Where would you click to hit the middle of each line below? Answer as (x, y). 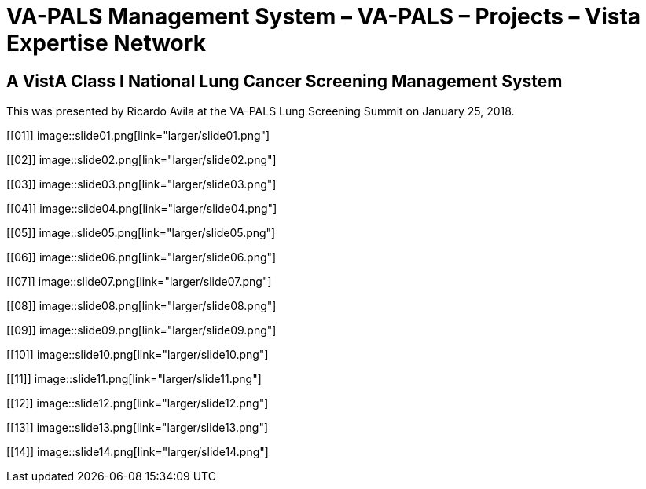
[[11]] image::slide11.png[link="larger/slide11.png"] (134, 379)
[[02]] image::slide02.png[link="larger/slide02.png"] (141, 160)
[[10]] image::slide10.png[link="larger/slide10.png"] (138, 355)
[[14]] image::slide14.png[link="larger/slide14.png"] (138, 452)
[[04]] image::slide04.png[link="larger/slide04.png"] (142, 209)
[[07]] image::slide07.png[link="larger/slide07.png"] (139, 282)
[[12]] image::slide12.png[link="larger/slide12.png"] (138, 403)
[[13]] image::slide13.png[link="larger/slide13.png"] (138, 428)
